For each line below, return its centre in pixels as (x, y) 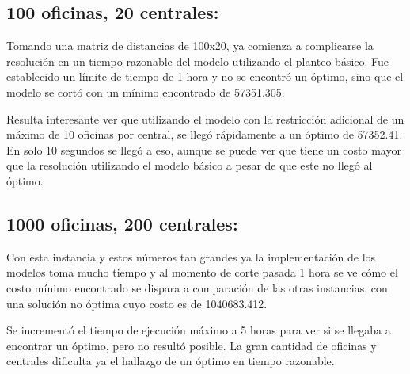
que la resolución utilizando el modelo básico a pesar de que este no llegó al (190, 165)
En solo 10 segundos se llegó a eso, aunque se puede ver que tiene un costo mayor (204, 149)
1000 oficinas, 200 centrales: (122, 223)
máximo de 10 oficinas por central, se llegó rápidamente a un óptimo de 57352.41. (205, 134)
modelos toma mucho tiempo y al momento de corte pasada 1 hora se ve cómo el (202, 272)
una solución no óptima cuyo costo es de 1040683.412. (137, 303)
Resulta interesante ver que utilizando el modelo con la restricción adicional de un (205, 118)
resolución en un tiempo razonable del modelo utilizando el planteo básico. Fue (198, 61)
